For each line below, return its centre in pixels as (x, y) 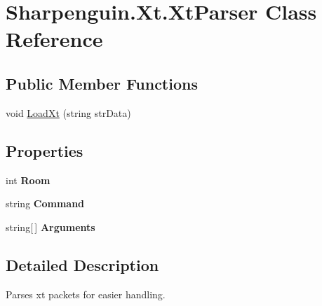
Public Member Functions (102, 83)
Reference (54, 39)
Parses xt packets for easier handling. (86, 294)
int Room (28, 180)
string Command (45, 203)
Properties (45, 150)
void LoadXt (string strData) (68, 112)
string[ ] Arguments (51, 227)
